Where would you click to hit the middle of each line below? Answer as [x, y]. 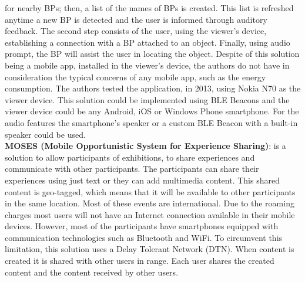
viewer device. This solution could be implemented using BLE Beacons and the [147, 99]
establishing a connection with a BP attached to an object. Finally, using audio [148, 42]
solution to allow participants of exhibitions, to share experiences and [130, 157]
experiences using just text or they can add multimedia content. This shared [142, 180]
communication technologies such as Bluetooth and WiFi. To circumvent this [144, 237]
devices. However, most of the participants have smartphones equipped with [142, 226]
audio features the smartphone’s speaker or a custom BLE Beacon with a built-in [151, 122]
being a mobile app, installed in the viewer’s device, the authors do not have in [147, 65]
